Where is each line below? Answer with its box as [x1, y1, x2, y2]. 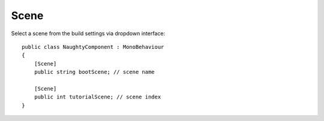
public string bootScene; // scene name [34, 69, 155, 76]
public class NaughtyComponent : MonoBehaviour [22, 44, 164, 50]
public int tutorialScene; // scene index [34, 94, 161, 101]
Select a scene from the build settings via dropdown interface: [11, 30, 165, 37]
